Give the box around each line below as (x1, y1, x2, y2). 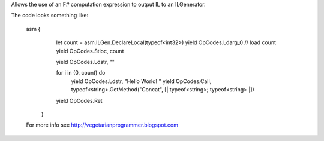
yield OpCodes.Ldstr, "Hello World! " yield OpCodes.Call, (71, 78, 212, 85)
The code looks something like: (11, 12, 89, 19)
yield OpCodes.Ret (56, 97, 103, 104)
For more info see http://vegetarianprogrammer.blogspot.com (26, 121, 179, 128)
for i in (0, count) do (56, 69, 106, 76)
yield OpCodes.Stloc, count (56, 47, 124, 54)
